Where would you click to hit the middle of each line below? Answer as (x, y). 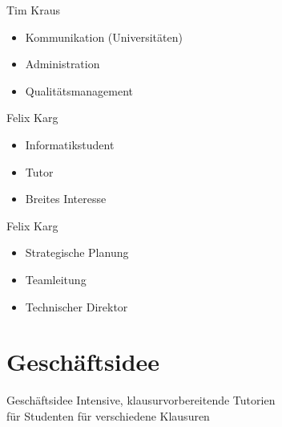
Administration (62, 64)
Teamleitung (56, 279)
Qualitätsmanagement (79, 90)
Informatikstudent (70, 144)
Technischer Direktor (77, 306)
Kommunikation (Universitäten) (104, 37)
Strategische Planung (77, 252)
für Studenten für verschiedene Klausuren (108, 415)
